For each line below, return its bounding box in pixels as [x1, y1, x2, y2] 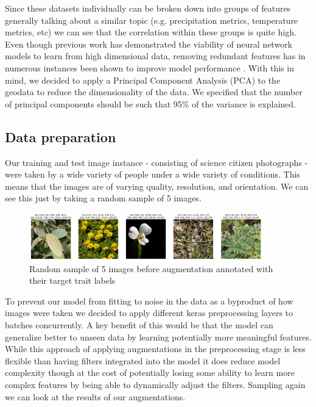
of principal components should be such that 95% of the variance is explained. [5, 97, 296, 110]
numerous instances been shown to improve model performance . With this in [5, 61, 294, 74]
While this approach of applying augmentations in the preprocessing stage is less [5, 342, 306, 355]
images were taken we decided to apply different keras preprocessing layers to [5, 306, 293, 319]
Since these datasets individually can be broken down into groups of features [5, 2, 291, 14]
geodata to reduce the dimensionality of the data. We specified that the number [5, 85, 303, 98]
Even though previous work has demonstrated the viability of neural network [5, 37, 293, 50]
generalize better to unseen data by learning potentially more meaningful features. [5, 330, 312, 343]
